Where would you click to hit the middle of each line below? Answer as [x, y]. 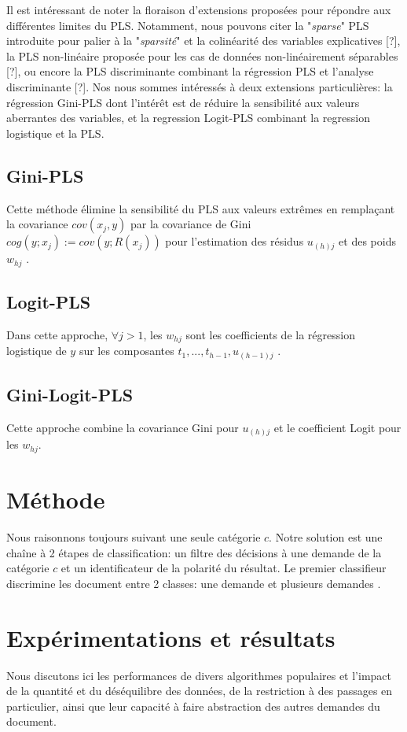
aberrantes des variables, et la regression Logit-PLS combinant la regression [188, 118]
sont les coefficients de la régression [270, 334]
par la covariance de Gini [191, 224]
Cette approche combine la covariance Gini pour [123, 427]
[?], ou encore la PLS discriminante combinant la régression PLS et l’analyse [190, 71]
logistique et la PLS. [55, 133]
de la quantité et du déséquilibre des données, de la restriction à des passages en [200, 691]
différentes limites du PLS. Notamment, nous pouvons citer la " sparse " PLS [188, 25]
